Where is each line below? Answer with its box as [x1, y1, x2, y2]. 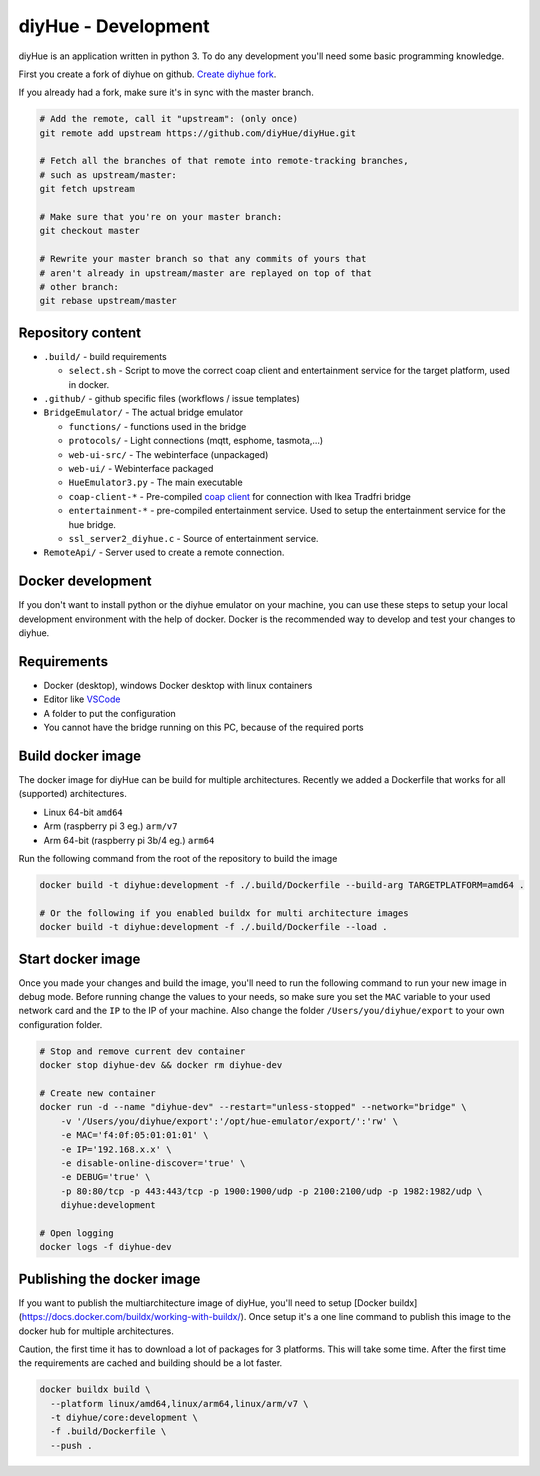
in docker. [68, 378, 110, 390]
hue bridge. [68, 518, 117, 530]
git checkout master [39, 225, 140, 237]
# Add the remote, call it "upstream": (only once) [39, 113, 299, 125]
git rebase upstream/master [39, 295, 177, 307]
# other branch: [39, 281, 120, 292]
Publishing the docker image [18, 1270, 201, 1287]
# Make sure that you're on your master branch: [39, 211, 283, 223]
